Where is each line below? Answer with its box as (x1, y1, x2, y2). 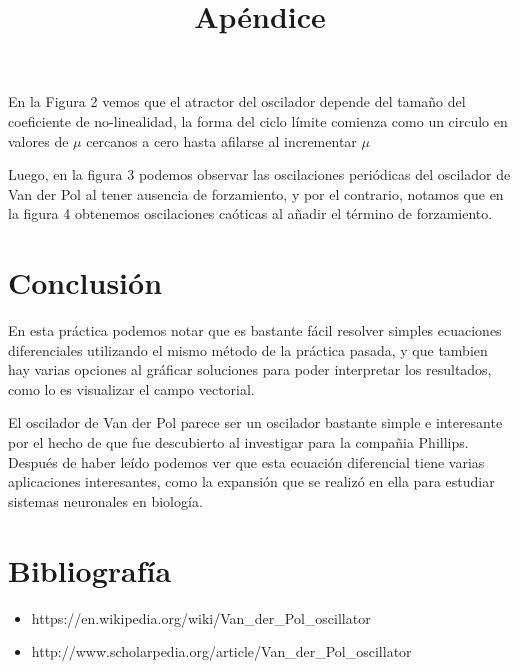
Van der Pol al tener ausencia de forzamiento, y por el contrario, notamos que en (8, 183, 504, 204)
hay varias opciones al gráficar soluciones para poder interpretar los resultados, (8, 359, 492, 380)
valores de (8, 130, 69, 151)
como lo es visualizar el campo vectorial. (8, 378, 255, 399)
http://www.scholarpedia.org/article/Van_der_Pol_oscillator (31, 641, 412, 662)
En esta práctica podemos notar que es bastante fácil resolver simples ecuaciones (8, 320, 502, 341)
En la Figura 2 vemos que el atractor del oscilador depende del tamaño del (8, 91, 466, 112)
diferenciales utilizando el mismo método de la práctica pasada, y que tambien (8, 339, 488, 360)
